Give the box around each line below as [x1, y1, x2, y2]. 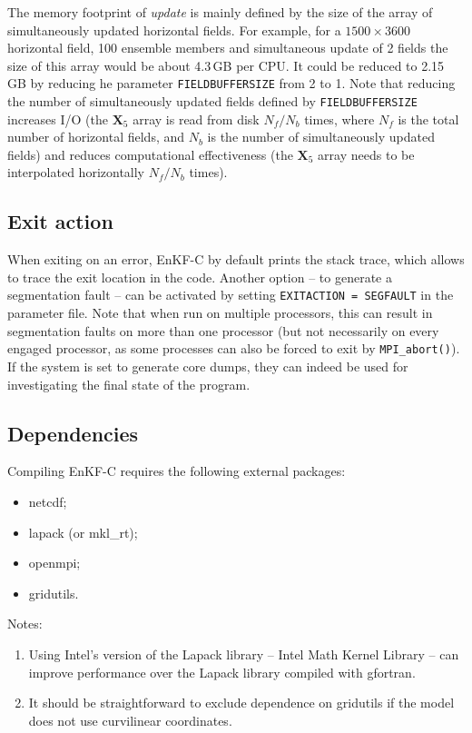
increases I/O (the [7, 109, 109, 128]
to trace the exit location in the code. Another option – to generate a [7, 267, 392, 286]
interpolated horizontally [7, 163, 145, 182]
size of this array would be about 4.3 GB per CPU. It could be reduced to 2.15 [7, 55, 445, 74]
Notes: [7, 614, 43, 633]
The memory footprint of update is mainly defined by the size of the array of [7, 3, 433, 21]
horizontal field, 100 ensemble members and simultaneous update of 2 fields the [7, 38, 448, 57]
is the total [398, 109, 459, 128]
